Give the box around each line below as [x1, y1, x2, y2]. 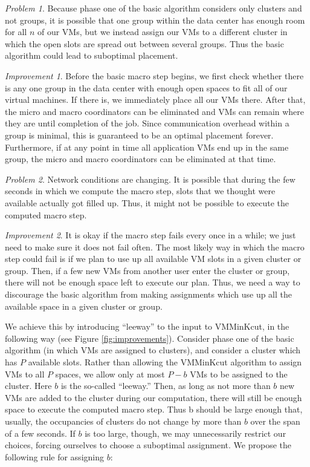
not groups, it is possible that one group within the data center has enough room [5, 13, 305, 26]
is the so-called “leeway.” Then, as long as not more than [60, 379, 271, 392]
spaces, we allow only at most [55, 367, 165, 380]
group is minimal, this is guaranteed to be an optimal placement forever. [5, 128, 274, 141]
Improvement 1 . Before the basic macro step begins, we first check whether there [5, 69, 304, 82]
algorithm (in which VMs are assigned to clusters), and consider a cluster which [5, 344, 301, 356]
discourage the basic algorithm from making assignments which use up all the [5, 288, 292, 301]
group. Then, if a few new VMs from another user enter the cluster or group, [5, 264, 290, 276]
